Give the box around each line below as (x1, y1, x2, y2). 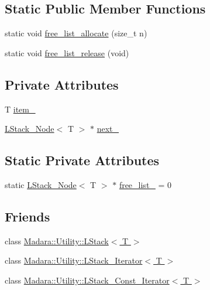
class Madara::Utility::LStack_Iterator (5, 254, 143, 267)
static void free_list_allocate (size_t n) (5, 27, 147, 39)
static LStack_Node (5, 178, 77, 190)
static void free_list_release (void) (5, 46, 129, 59)
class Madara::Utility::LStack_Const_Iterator (5, 274, 170, 286)
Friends (5, 207, 50, 225)
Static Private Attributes (5, 151, 160, 169)
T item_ (5, 103, 36, 115)
